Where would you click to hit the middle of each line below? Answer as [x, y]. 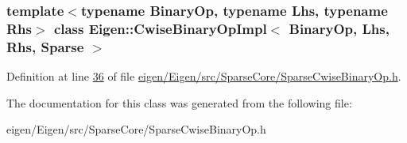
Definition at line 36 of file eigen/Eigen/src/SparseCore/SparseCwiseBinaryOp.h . [204, 76]
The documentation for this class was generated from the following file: [179, 102]
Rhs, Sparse [45, 46]
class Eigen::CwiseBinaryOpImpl [160, 28]
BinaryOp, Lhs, [339, 28]
